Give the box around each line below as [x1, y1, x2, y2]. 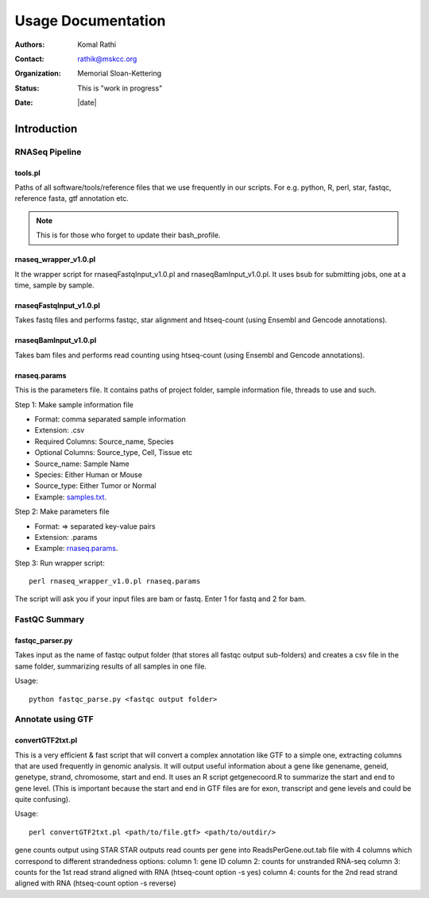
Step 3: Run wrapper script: [14, 558, 105, 568]
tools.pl [14, 168, 41, 178]
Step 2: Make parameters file [14, 507, 110, 516]
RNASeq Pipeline [14, 146, 82, 157]
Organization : [14, 68, 61, 79]
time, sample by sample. [14, 280, 95, 290]
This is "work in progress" [77, 83, 163, 93]
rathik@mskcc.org [77, 54, 137, 64]
